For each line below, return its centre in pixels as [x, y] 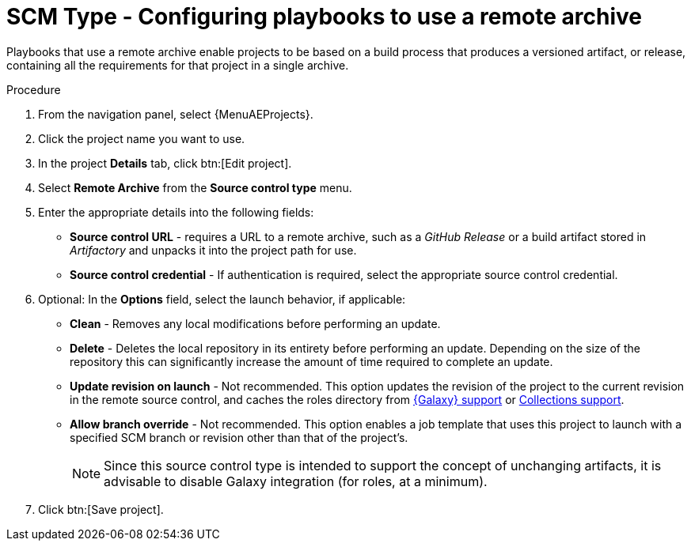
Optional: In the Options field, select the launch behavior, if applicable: [222, 299]
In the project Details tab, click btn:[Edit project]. [165, 163]
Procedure [34, 89]
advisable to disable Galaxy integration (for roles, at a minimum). [296, 481]
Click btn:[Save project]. [101, 509]
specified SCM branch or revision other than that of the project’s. [239, 437]
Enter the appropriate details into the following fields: [176, 212]
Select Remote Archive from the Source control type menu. [195, 187]
